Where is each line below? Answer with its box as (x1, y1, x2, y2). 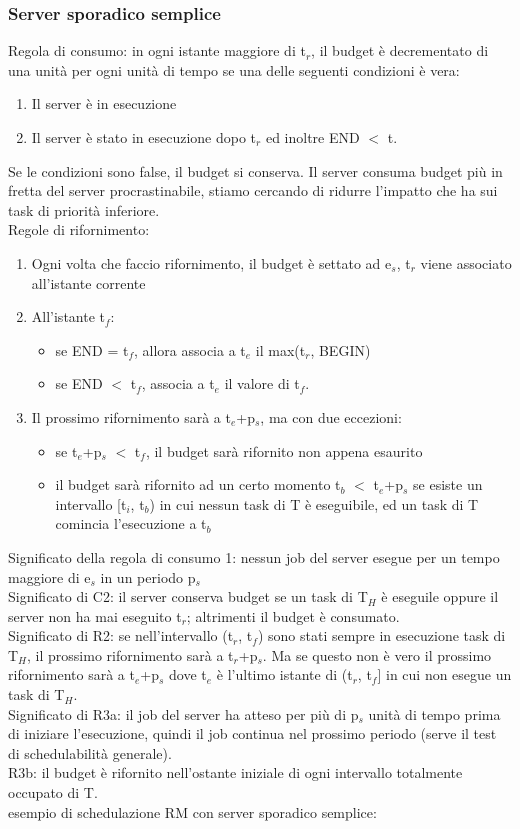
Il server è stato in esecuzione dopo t (31, 127, 257, 147)
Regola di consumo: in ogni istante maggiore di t (8, 40, 306, 61)
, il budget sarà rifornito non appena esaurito (145, 440, 423, 461)
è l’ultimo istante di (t (216, 664, 353, 685)
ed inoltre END (265, 127, 360, 147)
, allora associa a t (133, 339, 246, 360)
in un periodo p (100, 566, 196, 587)
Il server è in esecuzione (31, 93, 177, 114)
